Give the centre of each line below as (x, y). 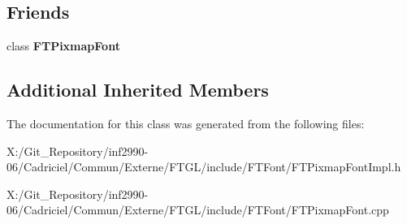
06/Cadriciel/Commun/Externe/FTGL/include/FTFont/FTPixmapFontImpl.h (204, 167)
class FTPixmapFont (63, 46)
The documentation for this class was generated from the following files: (186, 123)
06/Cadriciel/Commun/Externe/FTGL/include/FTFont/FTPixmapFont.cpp (198, 210)
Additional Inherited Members (138, 90)
